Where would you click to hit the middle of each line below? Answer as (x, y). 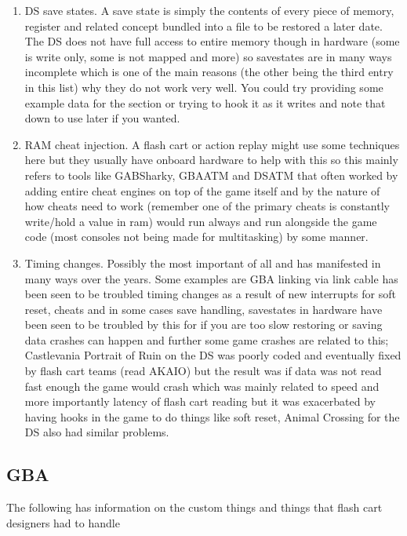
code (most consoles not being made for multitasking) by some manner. (196, 237)
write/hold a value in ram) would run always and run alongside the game (201, 221)
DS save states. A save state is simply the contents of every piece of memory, (209, 10)
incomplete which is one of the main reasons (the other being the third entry (209, 72)
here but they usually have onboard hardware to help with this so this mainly (211, 160)
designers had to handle (63, 522)
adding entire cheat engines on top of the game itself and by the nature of (202, 190)
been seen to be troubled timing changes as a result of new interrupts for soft (210, 294)
